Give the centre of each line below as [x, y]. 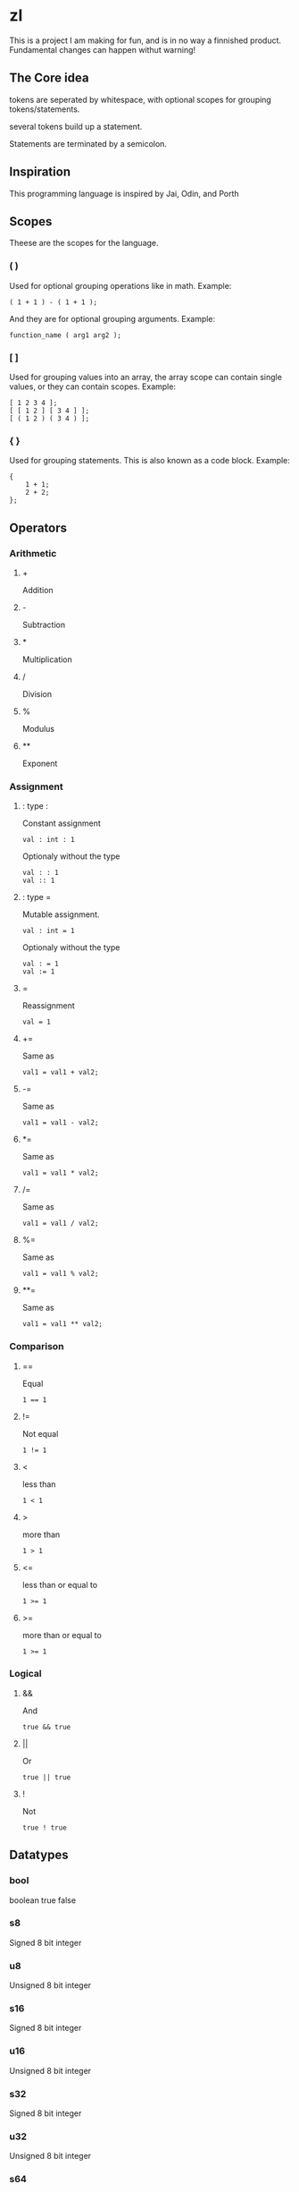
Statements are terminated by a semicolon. [88, 143]
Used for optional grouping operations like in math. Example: [120, 285]
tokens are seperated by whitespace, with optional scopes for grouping [141, 99]
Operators [38, 527]
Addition [37, 590]
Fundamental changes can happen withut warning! [103, 49]
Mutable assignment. [61, 914]
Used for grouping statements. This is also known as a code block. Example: [149, 461]
